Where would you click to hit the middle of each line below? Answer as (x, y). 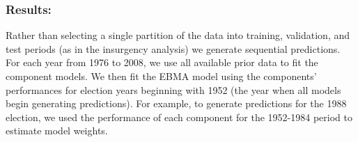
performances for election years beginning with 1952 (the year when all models (173, 89)
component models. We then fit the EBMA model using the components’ (161, 76)
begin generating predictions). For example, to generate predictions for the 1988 (176, 103)
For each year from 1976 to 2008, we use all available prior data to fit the (162, 62)
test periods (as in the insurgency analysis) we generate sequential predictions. (173, 48)
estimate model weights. (57, 131)
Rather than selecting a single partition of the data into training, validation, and (178, 35)
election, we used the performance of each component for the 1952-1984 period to (179, 117)
